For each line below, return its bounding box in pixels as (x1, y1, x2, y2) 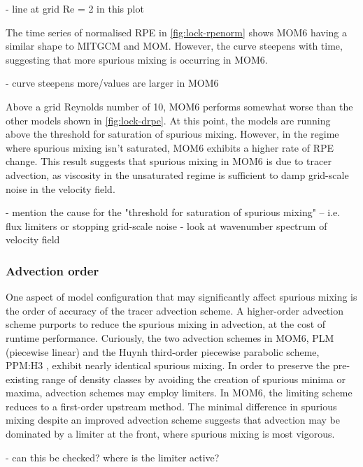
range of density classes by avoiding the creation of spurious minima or (41, 371, 346, 386)
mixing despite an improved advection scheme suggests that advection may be (6, 412, 340, 427)
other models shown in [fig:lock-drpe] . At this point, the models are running (6, 113, 331, 127)
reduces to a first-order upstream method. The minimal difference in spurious (6, 398, 337, 413)
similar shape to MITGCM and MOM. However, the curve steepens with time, (6, 38, 343, 53)
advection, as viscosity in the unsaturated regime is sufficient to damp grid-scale (6, 167, 349, 182)
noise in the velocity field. (6, 181, 115, 196)
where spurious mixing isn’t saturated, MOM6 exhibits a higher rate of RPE (6, 140, 334, 155)
